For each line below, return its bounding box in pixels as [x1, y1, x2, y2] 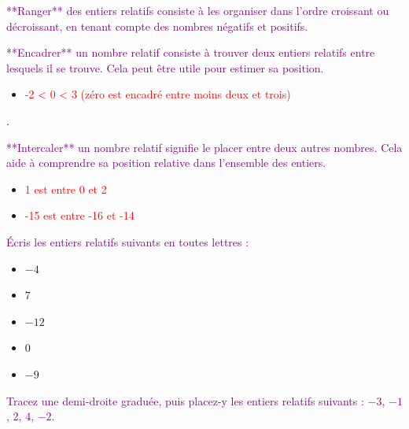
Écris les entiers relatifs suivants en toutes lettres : [6, 233, 249, 250]
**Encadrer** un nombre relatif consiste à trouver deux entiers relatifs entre [6, 44, 375, 61]
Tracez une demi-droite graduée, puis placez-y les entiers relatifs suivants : [6, 392, 364, 409]
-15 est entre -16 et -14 [24, 207, 134, 224]
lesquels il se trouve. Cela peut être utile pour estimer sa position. [6, 59, 324, 76]
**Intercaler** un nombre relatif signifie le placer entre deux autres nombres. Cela [6, 139, 403, 155]
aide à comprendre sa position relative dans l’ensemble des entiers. [6, 154, 326, 171]
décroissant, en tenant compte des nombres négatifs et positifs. [6, 17, 308, 34]
